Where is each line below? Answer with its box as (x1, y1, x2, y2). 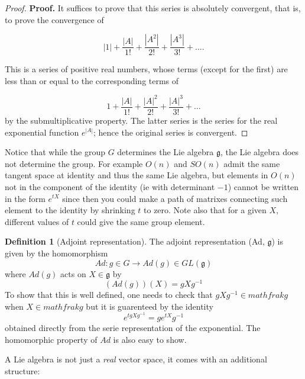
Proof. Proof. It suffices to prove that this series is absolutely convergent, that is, (5, 2, 301, 14)
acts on (60, 267, 86, 280)
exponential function (5, 126, 79, 138)
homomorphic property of (5, 333, 98, 345)
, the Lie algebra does (220, 146, 299, 158)
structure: (5, 364, 40, 377)
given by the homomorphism (5, 246, 108, 259)
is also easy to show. (113, 333, 187, 345)
